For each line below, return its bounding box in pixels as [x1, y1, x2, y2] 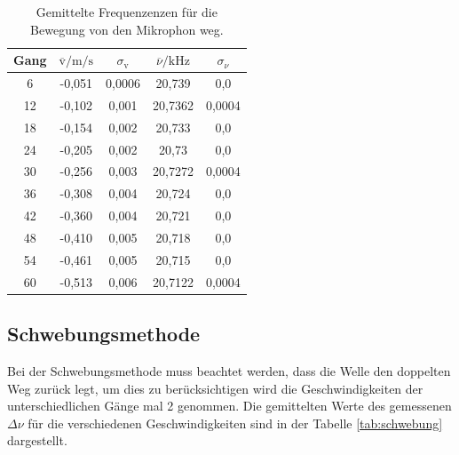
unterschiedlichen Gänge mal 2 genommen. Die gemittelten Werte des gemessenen [7, 396, 452, 415]
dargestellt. [7, 431, 67, 450]
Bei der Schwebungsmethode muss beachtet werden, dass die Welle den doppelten [7, 361, 451, 379]
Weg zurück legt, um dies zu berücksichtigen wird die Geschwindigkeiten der [7, 379, 423, 397]
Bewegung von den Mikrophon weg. [30, 20, 224, 38]
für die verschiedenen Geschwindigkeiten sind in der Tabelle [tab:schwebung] [28, 413, 443, 432]
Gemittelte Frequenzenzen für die [36, 3, 218, 20]
